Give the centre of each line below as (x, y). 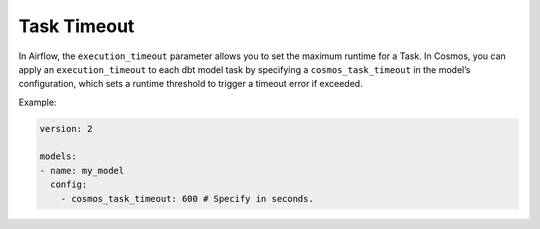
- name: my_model (82, 170)
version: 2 (66, 128)
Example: (37, 102)
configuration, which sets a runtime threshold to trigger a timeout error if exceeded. (191, 84)
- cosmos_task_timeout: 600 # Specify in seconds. (187, 198)
